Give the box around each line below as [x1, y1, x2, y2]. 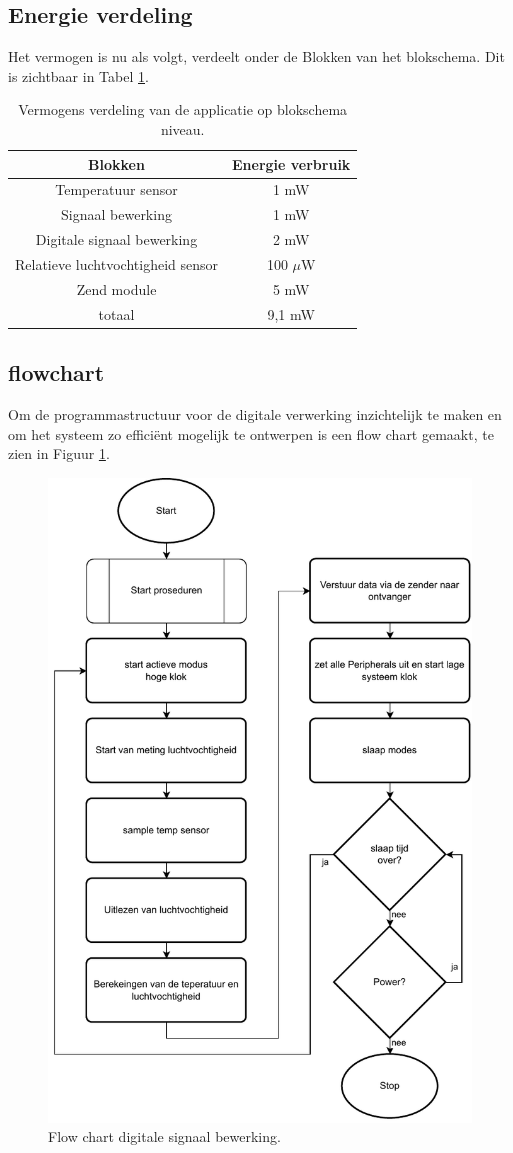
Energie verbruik [232, 153, 351, 174]
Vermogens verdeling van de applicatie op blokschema [18, 99, 348, 120]
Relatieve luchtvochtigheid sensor [15, 253, 218, 274]
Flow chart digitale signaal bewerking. [48, 1126, 281, 1147]
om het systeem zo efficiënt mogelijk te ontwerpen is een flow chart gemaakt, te [8, 423, 494, 444]
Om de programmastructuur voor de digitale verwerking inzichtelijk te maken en [8, 403, 502, 424]
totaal [98, 303, 135, 324]
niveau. [160, 118, 205, 139]
